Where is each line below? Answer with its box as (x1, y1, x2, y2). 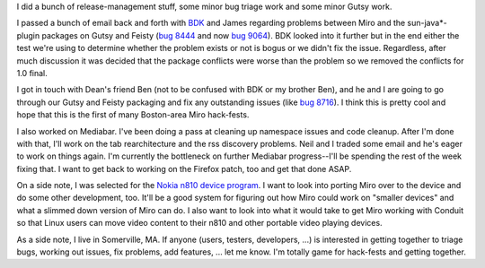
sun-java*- (407, 18, 448, 29)
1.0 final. (16, 67, 48, 78)
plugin (16, 30, 40, 40)
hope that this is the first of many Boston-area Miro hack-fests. (16, 109, 250, 120)
